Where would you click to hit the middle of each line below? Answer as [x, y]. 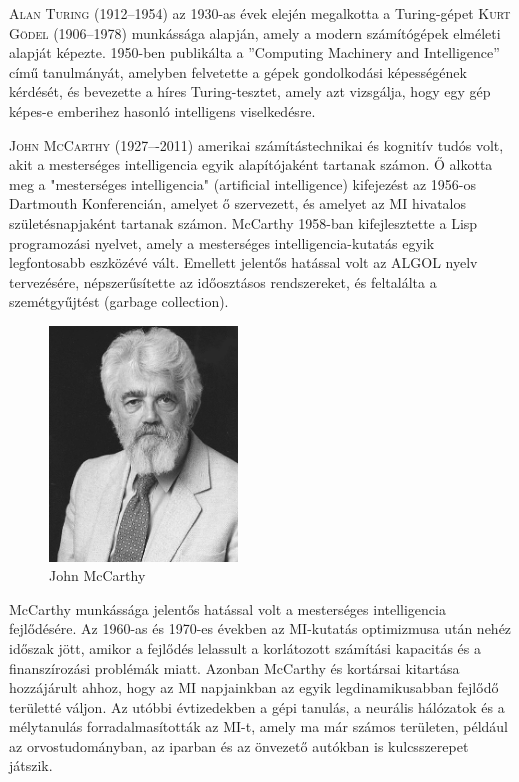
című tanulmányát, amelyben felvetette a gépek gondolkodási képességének [238, 71]
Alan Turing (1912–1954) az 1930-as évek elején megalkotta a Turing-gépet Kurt [260, 13]
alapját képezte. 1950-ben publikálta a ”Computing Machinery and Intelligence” [254, 52]
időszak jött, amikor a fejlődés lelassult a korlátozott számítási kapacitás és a [245, 647]
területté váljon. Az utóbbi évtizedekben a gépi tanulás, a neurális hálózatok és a [257, 706]
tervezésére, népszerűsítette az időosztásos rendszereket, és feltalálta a [223, 281]
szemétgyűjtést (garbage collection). [119, 301]
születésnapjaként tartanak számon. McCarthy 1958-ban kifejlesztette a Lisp [243, 222]
